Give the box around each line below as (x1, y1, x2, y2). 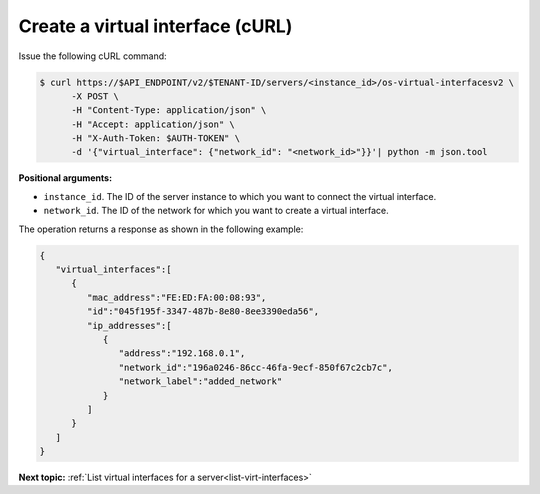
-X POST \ (71, 90, 120, 102)
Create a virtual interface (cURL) (18, 15, 293, 37)
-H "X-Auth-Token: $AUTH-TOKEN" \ (71, 133, 240, 144)
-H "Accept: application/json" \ (71, 118, 235, 130)
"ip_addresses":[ (86, 320, 172, 331)
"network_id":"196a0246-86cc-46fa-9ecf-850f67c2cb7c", (118, 361, 394, 373)
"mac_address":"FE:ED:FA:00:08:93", (86, 291, 267, 303)
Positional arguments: (18, 172, 113, 184)
